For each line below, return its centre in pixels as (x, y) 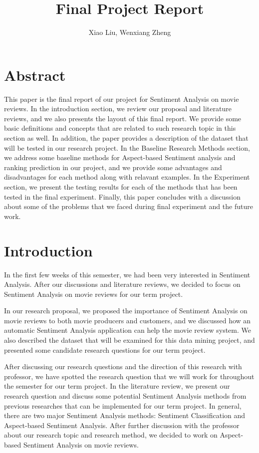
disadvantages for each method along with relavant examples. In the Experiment (127, 177)
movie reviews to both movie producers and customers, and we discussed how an (128, 320)
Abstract (35, 75)
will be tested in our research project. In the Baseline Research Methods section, (127, 147)
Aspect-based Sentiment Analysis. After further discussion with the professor (122, 425)
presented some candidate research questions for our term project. (105, 349)
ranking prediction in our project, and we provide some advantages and (113, 167)
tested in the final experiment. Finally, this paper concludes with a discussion (123, 196)
